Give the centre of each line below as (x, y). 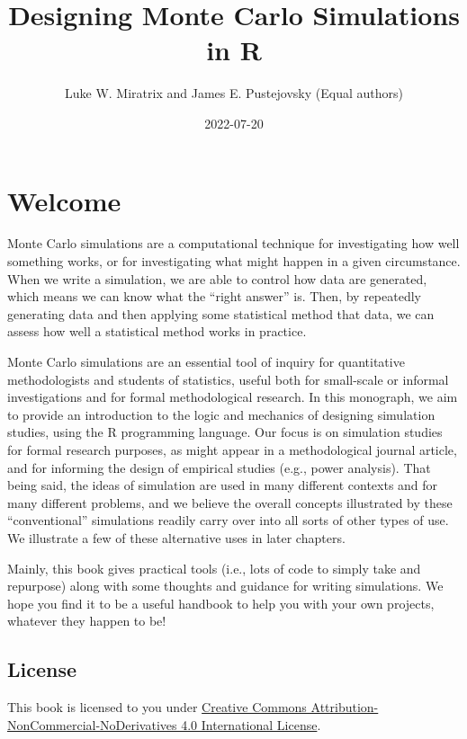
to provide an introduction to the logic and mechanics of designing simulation (221, 414)
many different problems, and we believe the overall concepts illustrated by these (230, 502)
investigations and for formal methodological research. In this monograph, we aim (233, 397)
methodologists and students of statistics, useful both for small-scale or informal (228, 379)
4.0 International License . (251, 724)
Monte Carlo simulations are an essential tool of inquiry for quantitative (206, 361)
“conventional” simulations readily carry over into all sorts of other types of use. (228, 520)
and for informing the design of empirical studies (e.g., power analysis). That (219, 467)
